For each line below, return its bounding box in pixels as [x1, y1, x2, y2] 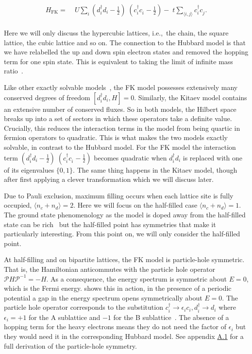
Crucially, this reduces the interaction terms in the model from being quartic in [4, 123, 240, 133]
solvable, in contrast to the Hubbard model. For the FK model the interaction [4, 142, 236, 152]
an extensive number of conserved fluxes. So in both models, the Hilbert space [4, 104, 236, 114]
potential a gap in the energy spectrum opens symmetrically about [4, 292, 202, 302]
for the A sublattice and [29, 312, 101, 322]
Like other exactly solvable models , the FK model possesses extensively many [4, 82, 238, 92]
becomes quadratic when [94, 152, 167, 162]
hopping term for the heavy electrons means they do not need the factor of [4, 321, 227, 332]
